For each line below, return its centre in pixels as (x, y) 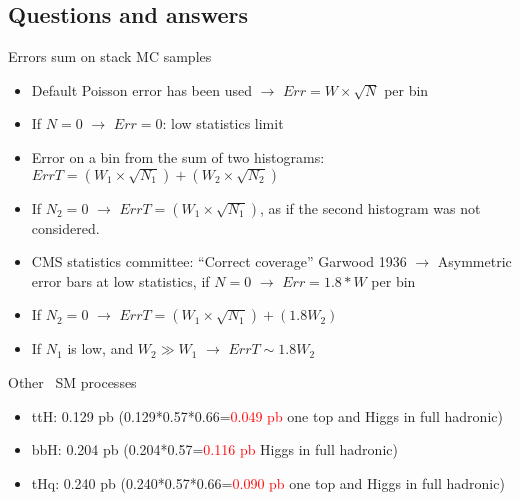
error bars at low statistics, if (120, 280)
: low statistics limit (223, 123)
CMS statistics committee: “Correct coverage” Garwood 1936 (219, 261)
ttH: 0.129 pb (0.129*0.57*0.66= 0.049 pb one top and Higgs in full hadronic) (267, 415)
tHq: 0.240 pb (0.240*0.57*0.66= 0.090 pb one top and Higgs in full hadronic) (268, 482)
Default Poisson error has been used (141, 89)
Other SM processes (72, 381)
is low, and (100, 348)
